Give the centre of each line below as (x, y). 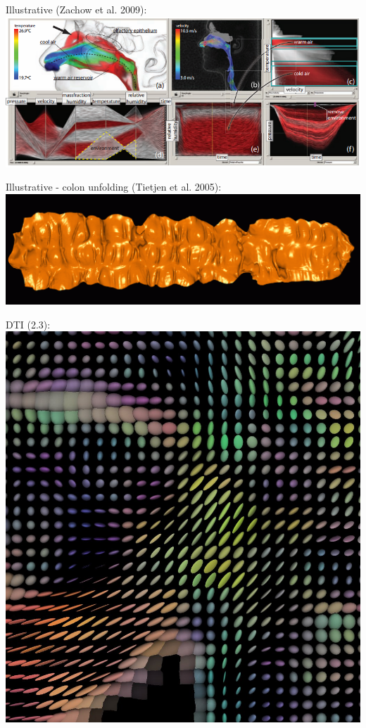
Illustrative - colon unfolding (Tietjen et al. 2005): (114, 187)
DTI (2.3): (28, 324)
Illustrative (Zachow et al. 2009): (76, 9)
